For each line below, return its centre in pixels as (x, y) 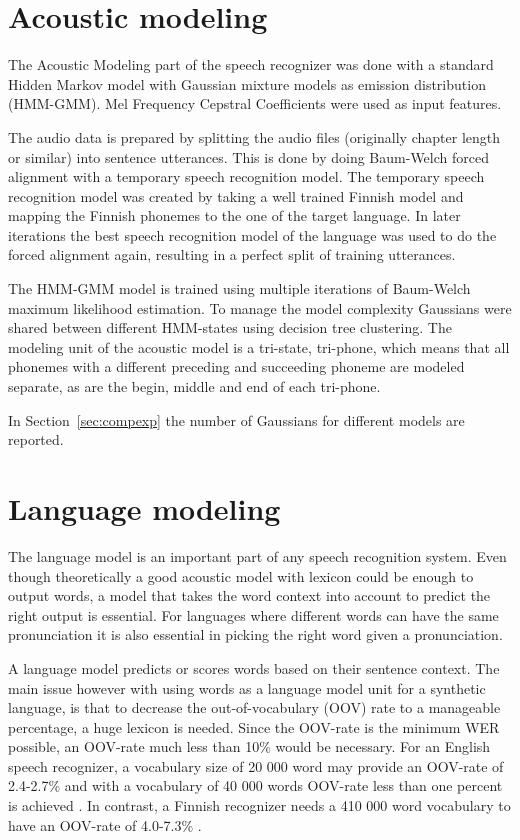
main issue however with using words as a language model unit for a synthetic (247, 687)
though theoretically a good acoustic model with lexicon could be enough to (241, 575)
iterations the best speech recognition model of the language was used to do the (252, 234)
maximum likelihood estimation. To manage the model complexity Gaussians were (260, 307)
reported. (36, 439)
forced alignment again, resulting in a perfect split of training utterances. (232, 254)
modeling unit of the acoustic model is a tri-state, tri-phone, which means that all (259, 346)
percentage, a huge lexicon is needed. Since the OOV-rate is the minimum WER (254, 726)
